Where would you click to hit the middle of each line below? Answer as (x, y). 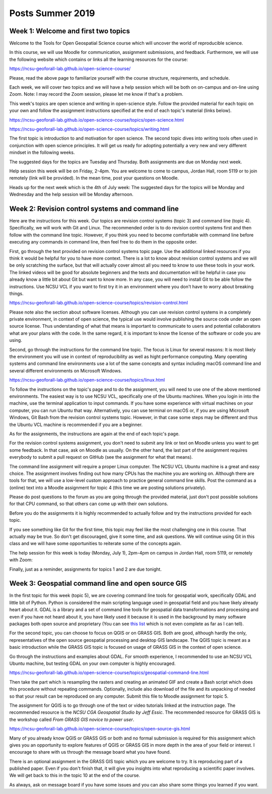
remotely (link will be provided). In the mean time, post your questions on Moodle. (94, 178)
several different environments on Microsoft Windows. (65, 371)
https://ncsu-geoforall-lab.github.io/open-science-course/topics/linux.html (87, 380)
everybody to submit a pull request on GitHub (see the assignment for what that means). (101, 457)
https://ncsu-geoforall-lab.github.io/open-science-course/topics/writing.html (89, 129)
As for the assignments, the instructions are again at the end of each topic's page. (94, 434)
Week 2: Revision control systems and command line (94, 208)
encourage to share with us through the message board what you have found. (90, 752)
